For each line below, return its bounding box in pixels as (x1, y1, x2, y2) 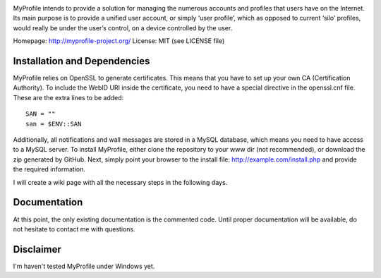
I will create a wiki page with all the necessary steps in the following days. (13, 178, 228, 186)
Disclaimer (13, 243, 61, 255)
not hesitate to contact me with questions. (13, 224, 135, 233)
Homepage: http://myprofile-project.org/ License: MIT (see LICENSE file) (13, 37, 225, 45)
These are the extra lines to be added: (13, 93, 124, 102)
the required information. (13, 165, 86, 174)
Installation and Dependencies (13, 55, 150, 67)
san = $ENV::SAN (25, 120, 82, 128)
